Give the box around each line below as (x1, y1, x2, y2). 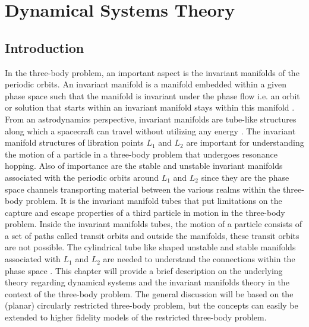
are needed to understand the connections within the (103, 253, 295, 265)
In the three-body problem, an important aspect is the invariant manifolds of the (5, 66, 299, 78)
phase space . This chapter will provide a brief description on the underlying (5, 264, 283, 276)
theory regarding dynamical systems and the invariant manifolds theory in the (5, 276, 289, 288)
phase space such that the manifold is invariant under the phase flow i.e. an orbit (5, 89, 300, 102)
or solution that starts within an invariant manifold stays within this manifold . (5, 101, 295, 114)
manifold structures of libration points (5, 136, 144, 149)
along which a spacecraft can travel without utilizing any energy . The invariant (5, 124, 296, 137)
